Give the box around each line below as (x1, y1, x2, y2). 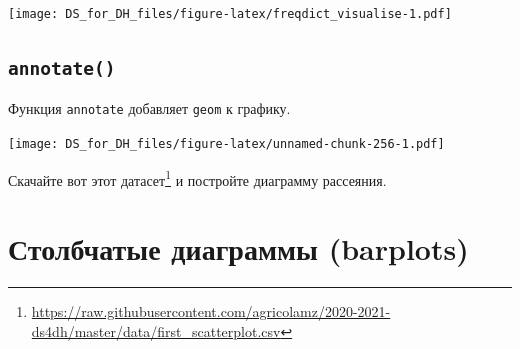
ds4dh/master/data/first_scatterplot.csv (31, 320, 281, 341)
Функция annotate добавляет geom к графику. (8, 98, 291, 119)
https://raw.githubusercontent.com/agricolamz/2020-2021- (31, 301, 391, 322)
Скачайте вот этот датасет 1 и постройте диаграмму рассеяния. (8, 166, 387, 190)
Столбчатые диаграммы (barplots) (8, 228, 469, 269)
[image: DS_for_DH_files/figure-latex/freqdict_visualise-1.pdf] (8, 7, 452, 21)
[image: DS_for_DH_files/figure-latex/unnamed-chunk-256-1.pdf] (8, 137, 445, 152)
